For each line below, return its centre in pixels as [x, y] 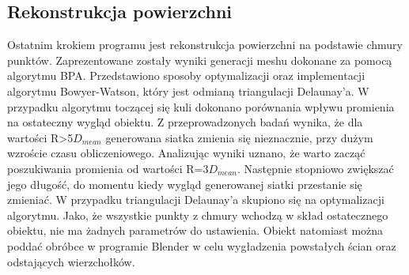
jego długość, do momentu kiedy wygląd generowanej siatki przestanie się [185, 184]
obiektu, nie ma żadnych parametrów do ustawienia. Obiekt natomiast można [195, 230]
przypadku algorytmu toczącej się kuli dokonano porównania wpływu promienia [201, 106]
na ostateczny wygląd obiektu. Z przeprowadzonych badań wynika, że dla [185, 122]
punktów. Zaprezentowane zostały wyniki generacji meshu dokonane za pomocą [200, 60]
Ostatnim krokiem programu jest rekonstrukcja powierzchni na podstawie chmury [205, 45]
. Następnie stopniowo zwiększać [316, 168]
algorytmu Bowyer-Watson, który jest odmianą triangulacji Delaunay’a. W [188, 90]
